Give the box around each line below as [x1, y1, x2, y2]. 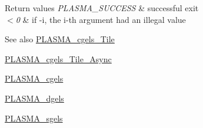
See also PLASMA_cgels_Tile [5, 33, 115, 45]
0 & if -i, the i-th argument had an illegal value [15, 13, 186, 25]
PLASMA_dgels [5, 92, 64, 104]
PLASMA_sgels [5, 112, 63, 124]
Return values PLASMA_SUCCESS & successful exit [5, 2, 199, 14]
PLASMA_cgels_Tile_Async [5, 52, 112, 65]
